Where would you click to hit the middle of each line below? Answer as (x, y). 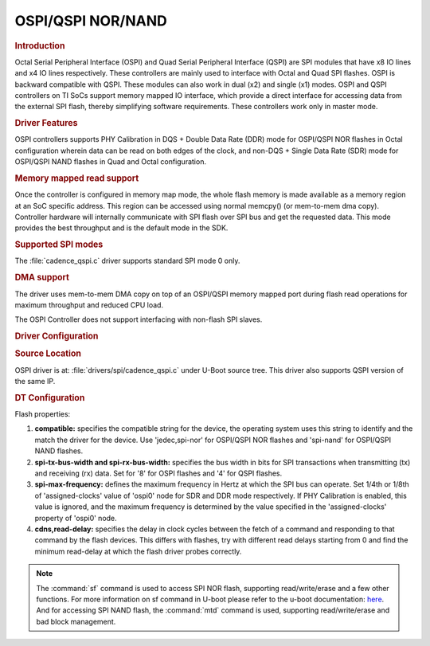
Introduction (40, 45)
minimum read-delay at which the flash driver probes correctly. (138, 551)
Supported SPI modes (59, 245)
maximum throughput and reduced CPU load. (89, 305)
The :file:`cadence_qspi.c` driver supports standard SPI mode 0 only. (127, 261)
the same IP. (35, 381)
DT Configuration (50, 397)
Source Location (48, 354)
